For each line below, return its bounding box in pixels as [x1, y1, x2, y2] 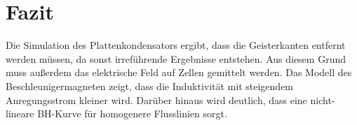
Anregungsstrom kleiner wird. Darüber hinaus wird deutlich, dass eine [6, 92, 307, 107]
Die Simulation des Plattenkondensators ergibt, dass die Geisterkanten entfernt [6, 38, 346, 52]
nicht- [310, 92, 335, 107]
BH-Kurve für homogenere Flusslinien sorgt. [37, 106, 227, 121]
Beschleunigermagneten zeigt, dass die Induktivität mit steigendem [6, 78, 294, 93]
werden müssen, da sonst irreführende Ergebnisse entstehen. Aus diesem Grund [6, 51, 346, 66]
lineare [6, 106, 34, 121]
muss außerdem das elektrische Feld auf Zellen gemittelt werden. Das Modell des [6, 65, 352, 80]
